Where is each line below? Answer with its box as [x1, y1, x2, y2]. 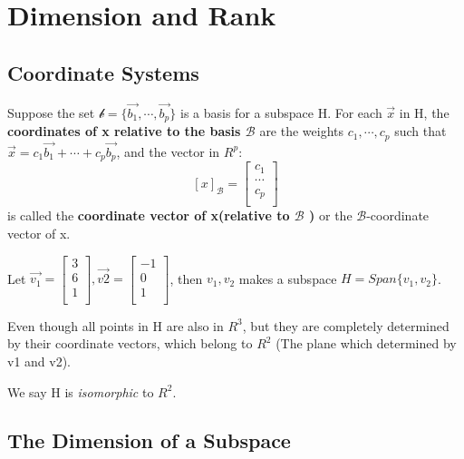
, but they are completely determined [242, 316, 449, 335]
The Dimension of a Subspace [7, 426, 291, 454]
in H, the [399, 103, 449, 122]
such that [394, 122, 447, 141]
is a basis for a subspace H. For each [179, 103, 382, 122]
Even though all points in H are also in [7, 316, 224, 335]
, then [169, 269, 203, 288]
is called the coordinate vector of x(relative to [7, 206, 290, 225]
